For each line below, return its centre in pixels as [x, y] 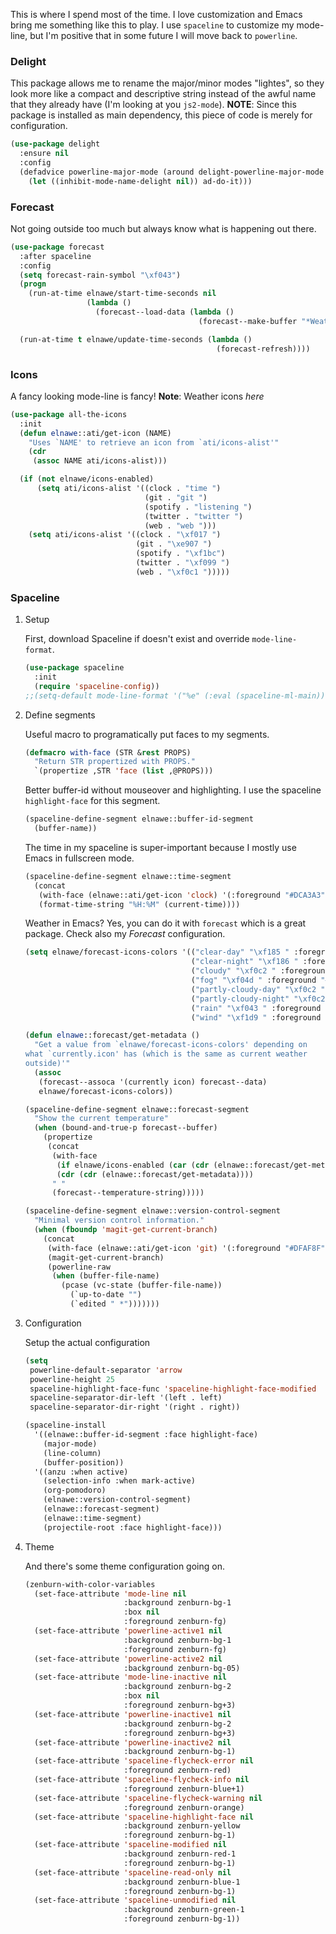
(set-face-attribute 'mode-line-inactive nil [130, 1677]
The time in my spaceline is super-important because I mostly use [160, 847]
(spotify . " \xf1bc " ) [180, 554]
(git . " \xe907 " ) [174, 544]
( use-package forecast [57, 247]
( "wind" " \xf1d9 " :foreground [256, 1017]
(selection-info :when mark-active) [119, 1481]
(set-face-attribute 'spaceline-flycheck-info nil [142, 1780]
